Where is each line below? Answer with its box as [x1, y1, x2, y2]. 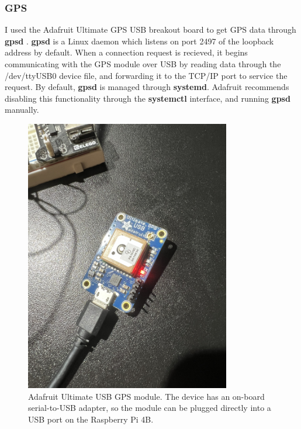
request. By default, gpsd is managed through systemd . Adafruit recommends [5, 81, 289, 93]
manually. [5, 103, 39, 116]
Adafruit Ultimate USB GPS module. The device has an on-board [28, 390, 265, 402]
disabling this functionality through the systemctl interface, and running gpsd [5, 92, 290, 104]
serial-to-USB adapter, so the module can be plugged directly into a [28, 402, 271, 414]
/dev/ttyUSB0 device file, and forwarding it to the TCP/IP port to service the [5, 69, 288, 81]
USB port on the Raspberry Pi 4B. [28, 413, 154, 425]
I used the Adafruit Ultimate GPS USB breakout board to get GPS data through [5, 23, 296, 36]
